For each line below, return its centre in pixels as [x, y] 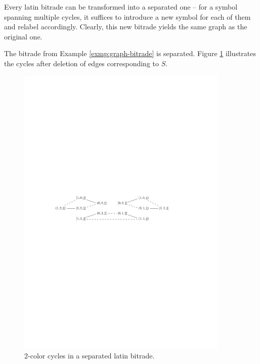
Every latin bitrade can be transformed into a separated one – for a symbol [121, 7]
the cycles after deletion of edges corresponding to [81, 63]
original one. [23, 36]
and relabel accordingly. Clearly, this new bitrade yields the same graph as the [126, 27]
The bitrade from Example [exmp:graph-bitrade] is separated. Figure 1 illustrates [130, 53]
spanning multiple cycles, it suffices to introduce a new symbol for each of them [127, 16]
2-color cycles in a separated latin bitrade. [90, 356]
